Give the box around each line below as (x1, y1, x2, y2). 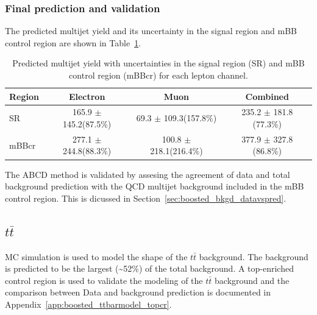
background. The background (199, 250, 308, 263)
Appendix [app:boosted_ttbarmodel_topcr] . (5, 297, 172, 310)
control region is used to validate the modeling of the (5, 274, 203, 286)
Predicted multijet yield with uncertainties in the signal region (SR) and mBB (12, 57, 305, 69)
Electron (68, 90, 105, 102)
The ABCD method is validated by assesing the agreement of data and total (5, 168, 290, 180)
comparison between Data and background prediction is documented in (5, 286, 271, 299)
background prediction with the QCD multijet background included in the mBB (5, 180, 304, 193)
